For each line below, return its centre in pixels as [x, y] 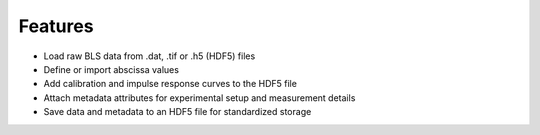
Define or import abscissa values [111, 69]
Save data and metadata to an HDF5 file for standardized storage [177, 112]
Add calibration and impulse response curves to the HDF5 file [170, 84]
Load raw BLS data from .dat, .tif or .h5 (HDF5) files [149, 56]
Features [56, 26]
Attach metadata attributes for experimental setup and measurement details [199, 97]
